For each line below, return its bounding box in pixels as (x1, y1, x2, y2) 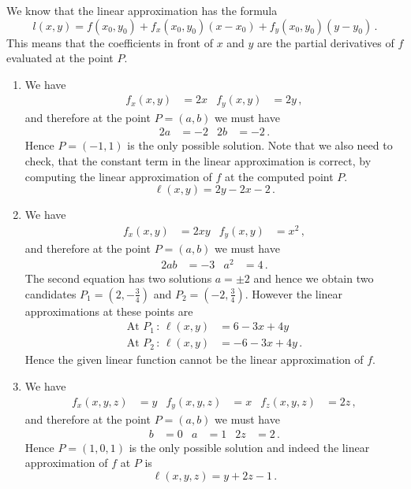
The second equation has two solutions (24, 270, 212, 287)
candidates (24, 285, 77, 302)
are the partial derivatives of (257, 34, 394, 50)
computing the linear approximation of (24, 168, 212, 184)
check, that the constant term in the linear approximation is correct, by (24, 153, 372, 169)
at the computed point (224, 168, 334, 184)
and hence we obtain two (253, 270, 374, 287)
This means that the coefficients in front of (6, 34, 213, 50)
